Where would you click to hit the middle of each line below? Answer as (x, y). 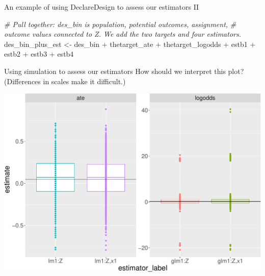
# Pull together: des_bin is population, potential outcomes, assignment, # (120, 24)
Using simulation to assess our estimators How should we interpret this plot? (124, 71)
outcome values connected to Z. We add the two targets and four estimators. (123, 34)
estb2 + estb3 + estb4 (39, 54)
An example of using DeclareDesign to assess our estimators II (102, 7)
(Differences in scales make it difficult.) (65, 81)
